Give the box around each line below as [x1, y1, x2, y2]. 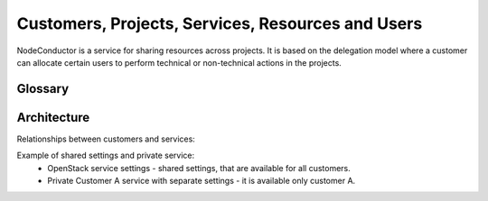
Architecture [16, 109, 90, 125]
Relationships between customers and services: [16, 133, 196, 144]
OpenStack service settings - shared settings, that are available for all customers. [47, 162, 352, 173]
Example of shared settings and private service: [16, 150, 194, 161]
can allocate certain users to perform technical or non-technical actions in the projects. [16, 57, 343, 68]
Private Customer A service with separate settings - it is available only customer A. [47, 176, 356, 187]
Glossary [16, 81, 70, 96]
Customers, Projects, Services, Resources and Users [16, 14, 423, 33]
